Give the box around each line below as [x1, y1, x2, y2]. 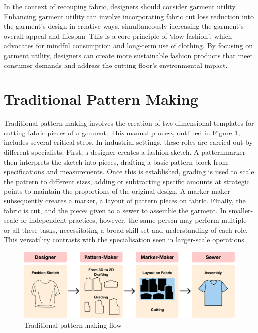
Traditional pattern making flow [24, 319, 122, 330]
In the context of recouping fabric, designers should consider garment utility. [4, 1, 237, 11]
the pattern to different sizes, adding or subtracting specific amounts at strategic [4, 176, 250, 186]
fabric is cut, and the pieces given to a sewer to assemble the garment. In [4, 205, 227, 215]
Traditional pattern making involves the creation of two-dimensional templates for [4, 118, 254, 128]
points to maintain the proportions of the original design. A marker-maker [4, 186, 230, 196]
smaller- [228, 205, 253, 215]
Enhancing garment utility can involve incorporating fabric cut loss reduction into [4, 11, 254, 21]
